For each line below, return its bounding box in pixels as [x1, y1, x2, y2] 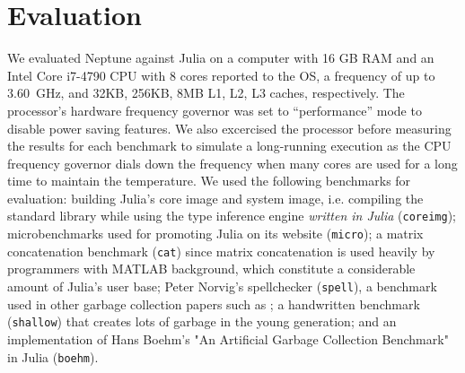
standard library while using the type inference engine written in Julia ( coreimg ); [7, 206, 456, 225]
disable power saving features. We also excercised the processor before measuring [7, 118, 452, 137]
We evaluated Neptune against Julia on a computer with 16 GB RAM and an [7, 48, 434, 67]
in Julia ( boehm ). [7, 347, 99, 366]
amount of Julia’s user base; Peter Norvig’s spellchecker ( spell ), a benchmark [7, 277, 437, 296]
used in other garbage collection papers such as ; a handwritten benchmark [7, 294, 420, 313]
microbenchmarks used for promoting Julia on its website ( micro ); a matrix [7, 224, 424, 243]
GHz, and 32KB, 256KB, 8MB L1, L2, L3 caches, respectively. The [35, 83, 405, 102]
